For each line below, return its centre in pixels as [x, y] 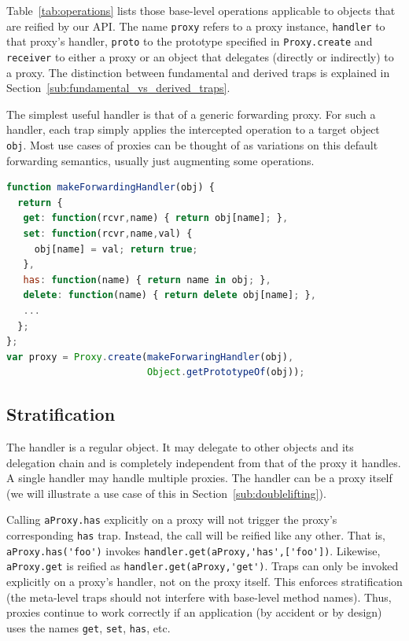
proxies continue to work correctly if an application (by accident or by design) [194, 612]
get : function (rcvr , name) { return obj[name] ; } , [156, 218]
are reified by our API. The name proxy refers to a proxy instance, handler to [196, 26]
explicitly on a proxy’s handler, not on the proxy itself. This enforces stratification [204, 582]
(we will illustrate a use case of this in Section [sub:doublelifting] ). [166, 493]
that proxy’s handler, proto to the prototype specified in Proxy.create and [190, 41]
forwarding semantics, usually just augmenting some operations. [160, 160]
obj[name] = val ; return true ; [116, 249]
